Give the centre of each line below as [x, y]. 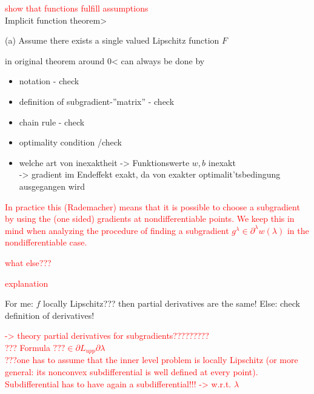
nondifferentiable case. [46, 242]
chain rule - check [52, 122]
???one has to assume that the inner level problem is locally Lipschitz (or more [152, 360]
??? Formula [28, 347]
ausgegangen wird [52, 186]
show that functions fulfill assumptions [77, 8]
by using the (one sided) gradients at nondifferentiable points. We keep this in [150, 219]
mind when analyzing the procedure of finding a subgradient [117, 230]
